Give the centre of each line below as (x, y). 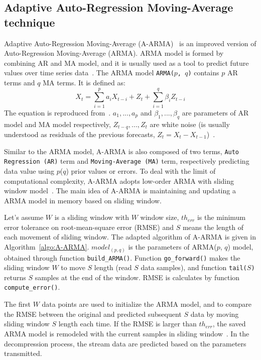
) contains (204, 73)
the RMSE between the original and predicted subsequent (93, 314)
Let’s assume (24, 217)
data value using (29, 170)
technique (30, 22)
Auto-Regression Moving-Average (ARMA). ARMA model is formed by (114, 53)
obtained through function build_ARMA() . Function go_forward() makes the (122, 257)
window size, (160, 217)
